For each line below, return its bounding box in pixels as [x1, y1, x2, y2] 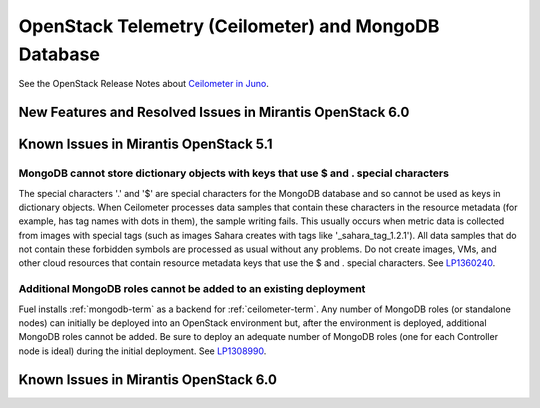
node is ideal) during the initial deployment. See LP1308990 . [18, 345, 267, 357]
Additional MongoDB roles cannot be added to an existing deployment [18, 282, 366, 296]
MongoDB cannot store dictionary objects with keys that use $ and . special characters [18, 166, 450, 180]
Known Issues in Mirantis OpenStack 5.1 [18, 136, 274, 153]
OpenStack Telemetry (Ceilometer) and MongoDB [18, 15, 440, 37]
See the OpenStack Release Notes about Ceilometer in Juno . [18, 78, 269, 90]
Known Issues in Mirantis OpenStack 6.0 [18, 371, 277, 388]
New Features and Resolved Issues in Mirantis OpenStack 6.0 [18, 104, 410, 121]
